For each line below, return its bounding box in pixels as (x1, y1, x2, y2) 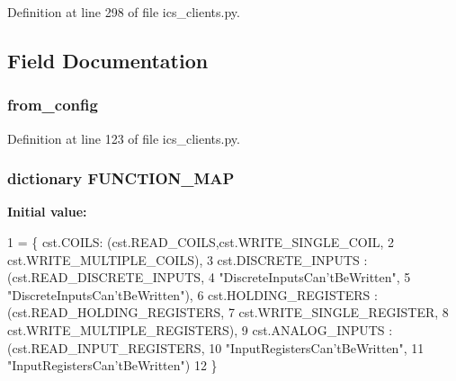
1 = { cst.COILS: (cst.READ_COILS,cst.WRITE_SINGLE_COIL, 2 (7, 233, 395, 251)
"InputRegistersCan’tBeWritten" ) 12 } (7, 356, 218, 375)
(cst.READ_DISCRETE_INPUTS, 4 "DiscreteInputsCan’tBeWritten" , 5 (7, 268, 411, 287)
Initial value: (7, 202, 87, 221)
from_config (7, 93, 98, 116)
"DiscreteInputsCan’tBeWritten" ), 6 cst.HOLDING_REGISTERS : (7, 285, 378, 304)
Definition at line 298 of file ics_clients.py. (7, 3, 240, 21)
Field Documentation (7, 46, 209, 74)
